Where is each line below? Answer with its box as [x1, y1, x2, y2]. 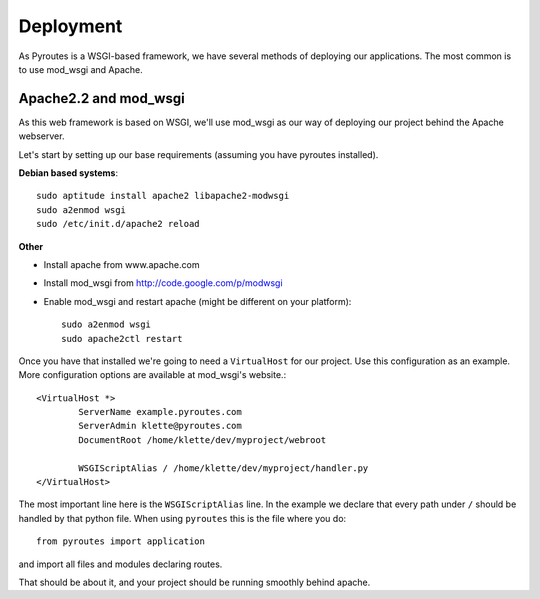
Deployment [18, 15, 123, 37]
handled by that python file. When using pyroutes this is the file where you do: [18, 512, 347, 524]
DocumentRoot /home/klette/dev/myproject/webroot [78, 434, 327, 445]
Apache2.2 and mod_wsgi [18, 90, 185, 107]
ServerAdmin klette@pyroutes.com [78, 420, 242, 432]
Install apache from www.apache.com [43, 258, 200, 270]
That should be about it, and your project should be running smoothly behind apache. [18, 576, 371, 588]
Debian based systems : [18, 167, 119, 179]
